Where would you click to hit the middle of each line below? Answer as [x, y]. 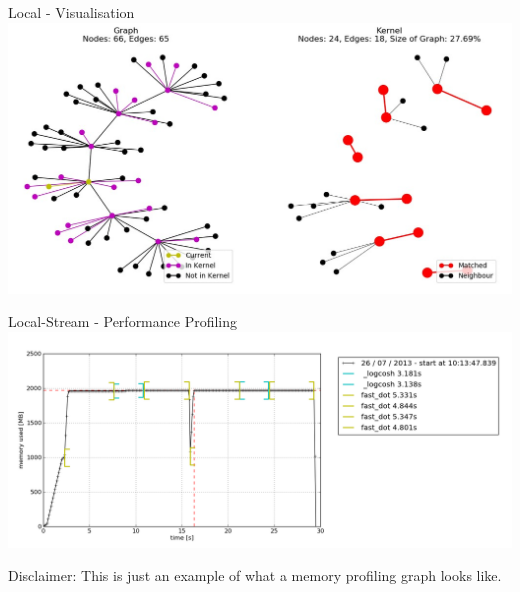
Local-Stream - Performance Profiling [123, 321]
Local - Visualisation [71, 12]
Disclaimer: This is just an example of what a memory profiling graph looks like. [255, 575]
